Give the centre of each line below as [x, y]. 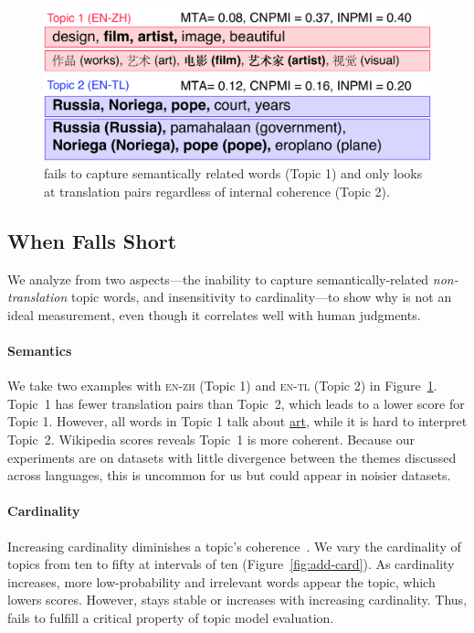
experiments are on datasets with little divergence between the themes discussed [232, 457]
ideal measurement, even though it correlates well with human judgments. [214, 314]
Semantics [40, 351]
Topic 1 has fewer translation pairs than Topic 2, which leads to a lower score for [236, 403]
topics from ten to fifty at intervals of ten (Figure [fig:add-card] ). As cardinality [231, 564]
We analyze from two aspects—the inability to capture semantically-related [218, 279]
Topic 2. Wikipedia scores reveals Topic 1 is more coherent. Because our [211, 440]
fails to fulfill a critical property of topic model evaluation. [171, 617]
